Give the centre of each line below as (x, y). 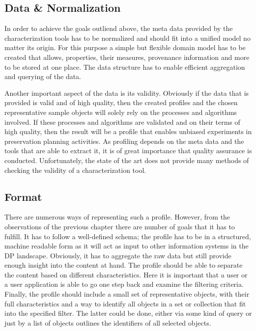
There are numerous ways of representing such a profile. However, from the (117, 217)
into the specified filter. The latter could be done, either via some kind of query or (128, 313)
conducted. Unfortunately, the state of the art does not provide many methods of (127, 160)
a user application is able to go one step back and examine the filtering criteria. (124, 284)
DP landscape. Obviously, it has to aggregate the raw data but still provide (118, 255)
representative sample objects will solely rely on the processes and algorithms (121, 112)
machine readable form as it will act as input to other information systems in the (127, 246)
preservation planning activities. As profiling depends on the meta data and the (124, 141)
